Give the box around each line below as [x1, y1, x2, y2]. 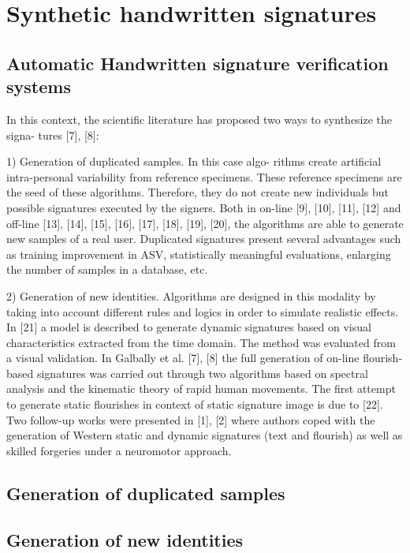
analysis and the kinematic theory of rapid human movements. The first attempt [6, 380, 396, 397]
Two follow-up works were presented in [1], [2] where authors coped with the [6, 411, 375, 428]
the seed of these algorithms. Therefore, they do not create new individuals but [6, 184, 389, 200]
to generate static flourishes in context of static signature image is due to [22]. [6, 396, 383, 413]
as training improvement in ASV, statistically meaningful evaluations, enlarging [6, 245, 391, 262]
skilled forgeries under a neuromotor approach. [6, 442, 232, 458]
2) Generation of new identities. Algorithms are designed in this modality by [6, 287, 376, 304]
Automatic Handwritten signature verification [6, 50, 389, 75]
